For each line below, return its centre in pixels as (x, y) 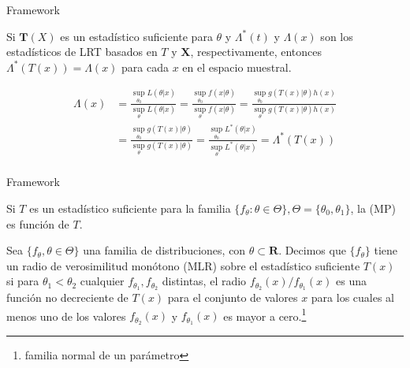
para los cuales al (352, 297)
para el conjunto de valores (233, 297)
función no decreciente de (67, 297)
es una (351, 281)
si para (23, 281)
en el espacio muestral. (237, 67)
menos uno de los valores (66, 316)
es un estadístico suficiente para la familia (130, 208)
